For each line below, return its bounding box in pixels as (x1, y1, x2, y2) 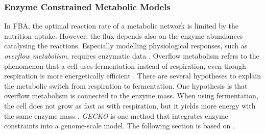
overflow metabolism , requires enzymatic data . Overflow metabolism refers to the (4, 50, 259, 61)
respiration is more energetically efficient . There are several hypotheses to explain (4, 70, 261, 81)
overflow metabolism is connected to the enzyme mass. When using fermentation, (4, 90, 258, 101)
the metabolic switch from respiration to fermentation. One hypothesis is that (4, 80, 248, 91)
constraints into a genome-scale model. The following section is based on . (4, 120, 235, 131)
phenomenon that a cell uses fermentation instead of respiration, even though (4, 60, 246, 71)
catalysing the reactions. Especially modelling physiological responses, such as (4, 40, 248, 51)
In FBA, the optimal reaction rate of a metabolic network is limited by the (4, 20, 239, 31)
